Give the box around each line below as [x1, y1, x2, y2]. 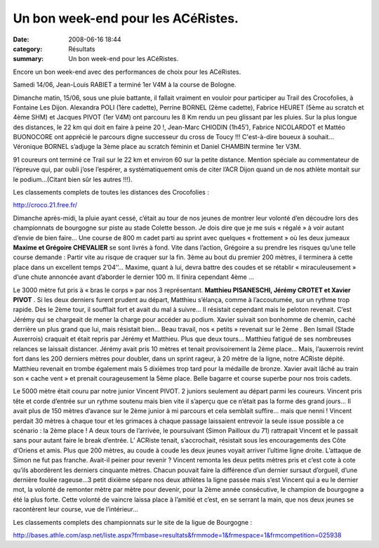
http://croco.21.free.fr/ [13, 201, 77, 209]
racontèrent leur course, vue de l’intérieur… [13, 505, 138, 514]
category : [13, 44, 43, 53]
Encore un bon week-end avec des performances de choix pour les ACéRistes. [13, 67, 241, 76]
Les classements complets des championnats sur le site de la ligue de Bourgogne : [13, 518, 253, 526]
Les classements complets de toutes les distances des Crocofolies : [13, 188, 210, 197]
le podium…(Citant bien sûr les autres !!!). [13, 175, 133, 183]
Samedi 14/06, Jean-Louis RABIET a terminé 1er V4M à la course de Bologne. [13, 81, 237, 89]
